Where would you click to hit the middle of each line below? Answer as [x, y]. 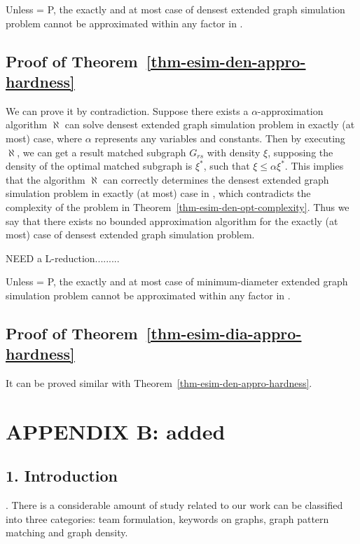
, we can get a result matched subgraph [102, 152]
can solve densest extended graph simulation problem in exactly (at [210, 124]
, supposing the [300, 152]
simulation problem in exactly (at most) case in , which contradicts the [158, 193]
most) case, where [44, 138]
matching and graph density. [67, 532]
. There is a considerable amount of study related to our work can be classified [174, 505]
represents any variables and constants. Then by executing [220, 138]
